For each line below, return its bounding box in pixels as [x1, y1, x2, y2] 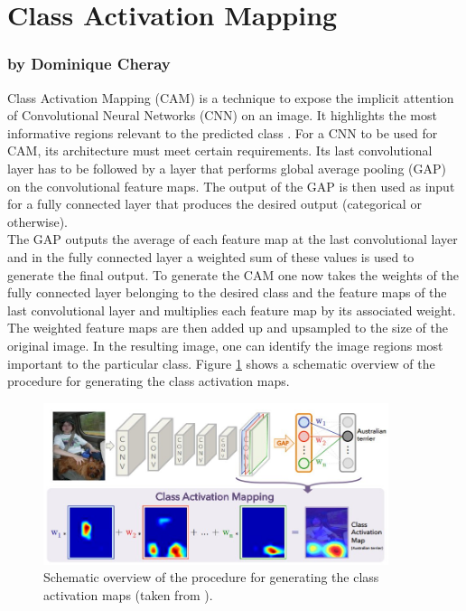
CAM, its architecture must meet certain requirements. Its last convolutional [7, 141, 433, 160]
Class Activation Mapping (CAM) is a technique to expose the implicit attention [7, 88, 454, 107]
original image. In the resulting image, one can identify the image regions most [7, 335, 443, 354]
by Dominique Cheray [7, 52, 171, 75]
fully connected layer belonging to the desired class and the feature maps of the [7, 283, 447, 302]
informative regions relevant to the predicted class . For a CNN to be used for [7, 123, 438, 142]
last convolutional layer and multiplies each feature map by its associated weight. [7, 300, 456, 319]
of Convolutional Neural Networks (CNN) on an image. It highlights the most [7, 106, 437, 125]
